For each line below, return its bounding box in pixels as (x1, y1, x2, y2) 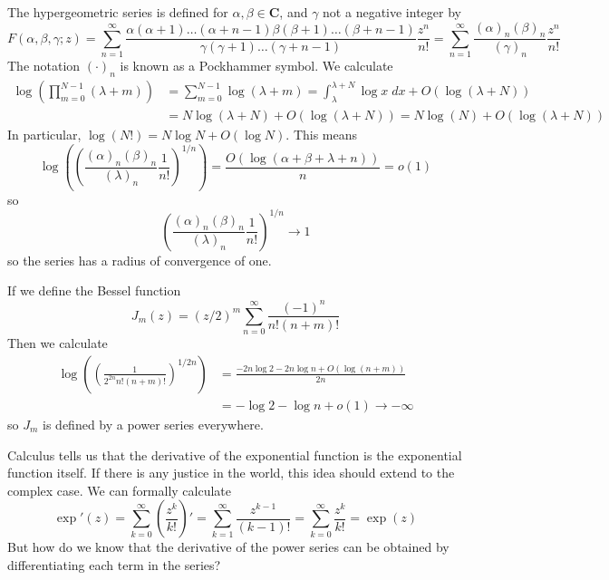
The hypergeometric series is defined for (7, 3, 228, 21)
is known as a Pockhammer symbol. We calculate (120, 56, 393, 75)
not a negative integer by (323, 3, 461, 21)
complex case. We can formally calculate (7, 480, 232, 499)
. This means (285, 125, 358, 144)
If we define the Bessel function (7, 281, 181, 300)
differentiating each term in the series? (7, 555, 221, 574)
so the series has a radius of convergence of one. (7, 250, 272, 269)
